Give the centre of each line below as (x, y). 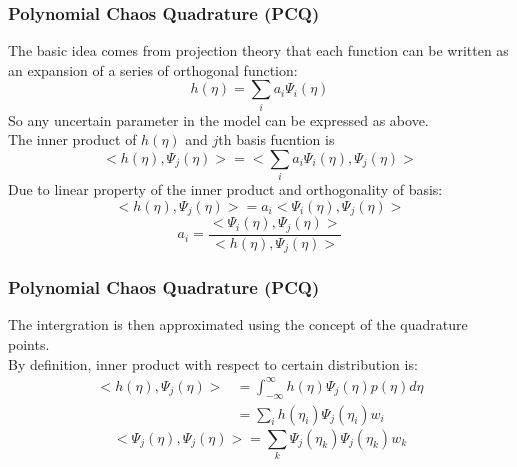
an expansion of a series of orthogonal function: (153, 69)
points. (29, 344)
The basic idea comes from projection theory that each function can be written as (258, 50)
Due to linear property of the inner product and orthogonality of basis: (225, 189)
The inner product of (72, 139)
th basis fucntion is (276, 139)
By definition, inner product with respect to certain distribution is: (213, 363)
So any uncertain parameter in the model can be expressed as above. (218, 119)
